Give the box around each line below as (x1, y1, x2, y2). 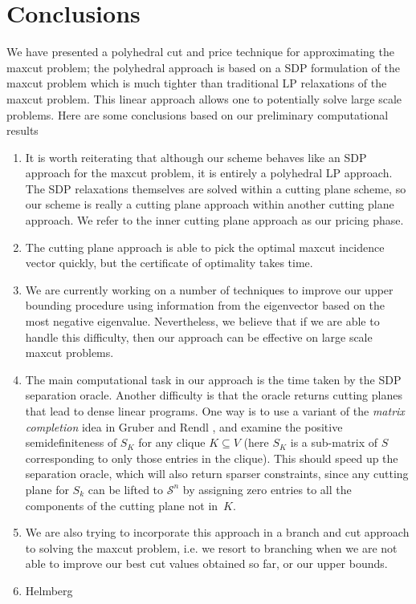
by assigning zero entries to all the (182, 480, 352, 497)
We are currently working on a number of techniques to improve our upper (25, 281, 394, 298)
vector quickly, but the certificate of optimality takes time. (25, 254, 313, 271)
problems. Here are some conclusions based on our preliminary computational (6, 106, 389, 123)
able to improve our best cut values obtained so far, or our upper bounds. (25, 555, 388, 572)
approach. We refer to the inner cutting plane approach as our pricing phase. (25, 212, 404, 229)
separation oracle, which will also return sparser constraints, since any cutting (25, 465, 409, 482)
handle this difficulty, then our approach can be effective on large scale (25, 328, 373, 345)
